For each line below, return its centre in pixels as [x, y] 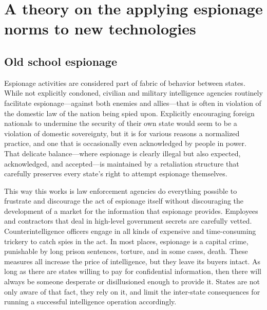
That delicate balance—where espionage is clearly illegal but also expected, [122, 153]
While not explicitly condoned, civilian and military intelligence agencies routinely [133, 93]
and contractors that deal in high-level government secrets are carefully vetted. [128, 221]
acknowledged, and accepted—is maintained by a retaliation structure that [122, 163]
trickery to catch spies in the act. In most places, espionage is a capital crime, [126, 241]
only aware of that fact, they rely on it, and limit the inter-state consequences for [132, 291]
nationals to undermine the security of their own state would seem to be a [121, 123]
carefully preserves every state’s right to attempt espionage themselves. [116, 174]
